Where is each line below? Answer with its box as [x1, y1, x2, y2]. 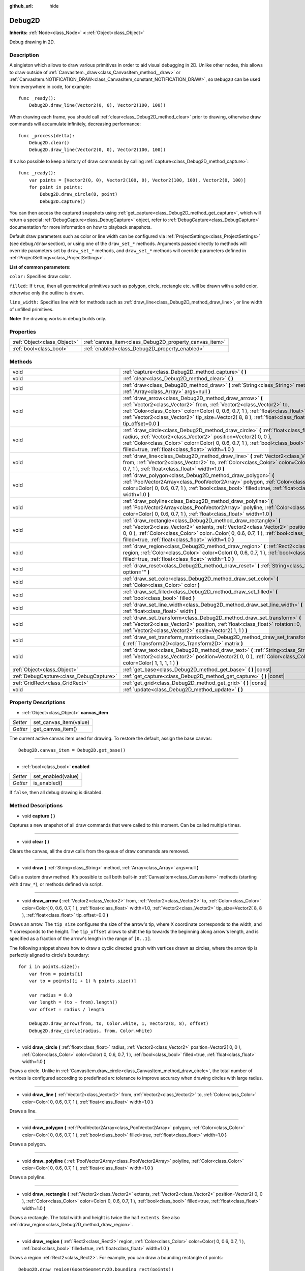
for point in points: [28, 184, 83, 190]
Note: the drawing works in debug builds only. [9, 316, 107, 322]
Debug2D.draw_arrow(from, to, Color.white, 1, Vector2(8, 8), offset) [28, 1021, 209, 1026]
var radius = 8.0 [28, 992, 72, 998]
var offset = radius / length [28, 1007, 104, 1012]
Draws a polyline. [9, 1174, 46, 1181]
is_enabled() [33, 779, 63, 786]
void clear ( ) [22, 839, 49, 845]
